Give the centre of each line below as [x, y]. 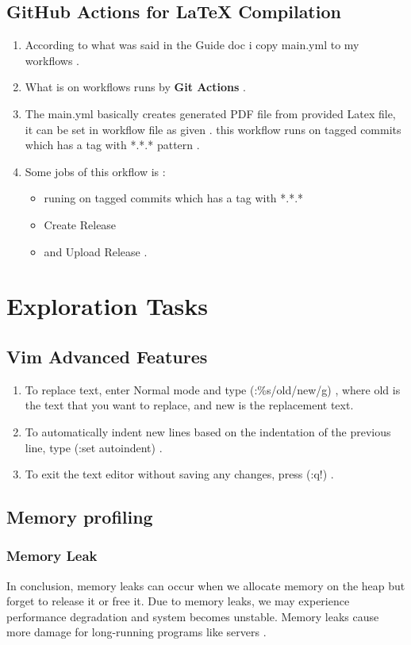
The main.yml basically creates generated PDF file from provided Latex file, [210, 113]
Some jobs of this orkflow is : [95, 171]
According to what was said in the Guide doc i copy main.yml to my [192, 45]
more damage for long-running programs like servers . [136, 632]
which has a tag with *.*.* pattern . [112, 145]
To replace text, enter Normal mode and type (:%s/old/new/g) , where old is [213, 389]
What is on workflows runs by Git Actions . [135, 87]
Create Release [80, 224]
